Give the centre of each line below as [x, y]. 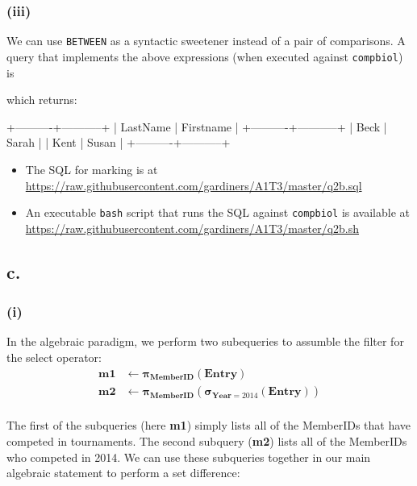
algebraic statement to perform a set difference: [123, 473]
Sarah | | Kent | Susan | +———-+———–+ [119, 142]
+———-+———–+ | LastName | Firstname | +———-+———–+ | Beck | [197, 126]
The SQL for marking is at [92, 169]
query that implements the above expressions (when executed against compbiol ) [205, 56]
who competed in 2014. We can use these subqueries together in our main [189, 457]
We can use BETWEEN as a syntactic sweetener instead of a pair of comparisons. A [206, 41]
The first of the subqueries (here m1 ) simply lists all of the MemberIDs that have [209, 425]
